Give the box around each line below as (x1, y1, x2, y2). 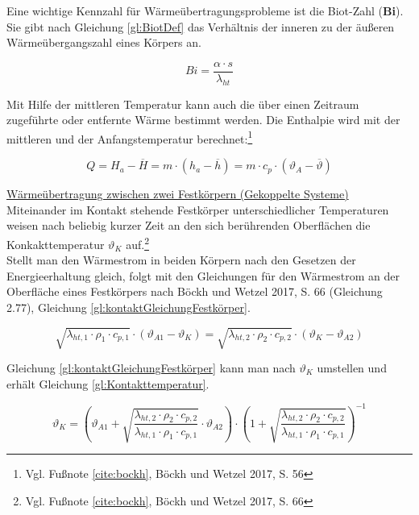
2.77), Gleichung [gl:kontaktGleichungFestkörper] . (6, 298, 251, 315)
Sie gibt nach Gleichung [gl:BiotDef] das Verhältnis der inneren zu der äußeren (6, 18, 395, 35)
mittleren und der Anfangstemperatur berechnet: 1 (6, 127, 253, 147)
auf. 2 (126, 233, 149, 252)
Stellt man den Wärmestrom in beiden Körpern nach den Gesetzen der (6, 251, 356, 268)
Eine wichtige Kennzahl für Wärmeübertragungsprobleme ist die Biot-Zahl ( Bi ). (6, 2, 404, 19)
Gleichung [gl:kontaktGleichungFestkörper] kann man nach (6, 359, 296, 376)
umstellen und (317, 359, 387, 376)
